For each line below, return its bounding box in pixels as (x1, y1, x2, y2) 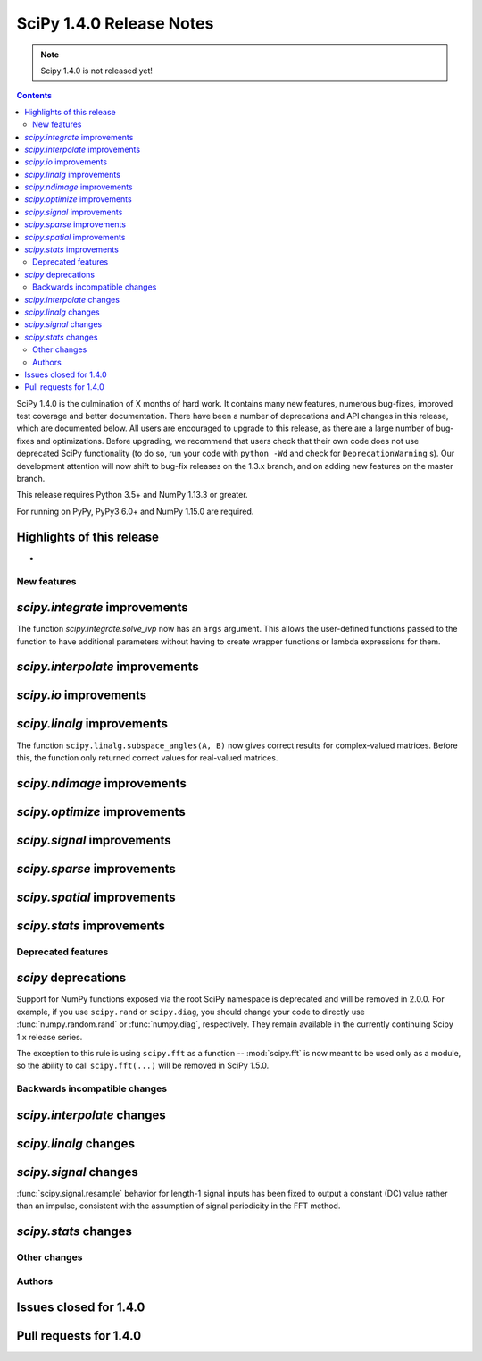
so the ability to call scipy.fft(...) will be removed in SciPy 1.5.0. (16, 1060, 270, 1071)
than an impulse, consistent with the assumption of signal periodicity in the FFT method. (16, 1200, 341, 1211)
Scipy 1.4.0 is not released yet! (40, 65, 154, 76)
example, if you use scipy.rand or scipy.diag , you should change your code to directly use (16, 1006, 366, 1017)
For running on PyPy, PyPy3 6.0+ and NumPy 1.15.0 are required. (16, 506, 254, 517)
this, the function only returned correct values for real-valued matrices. (16, 752, 278, 763)
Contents (16, 90, 53, 101)
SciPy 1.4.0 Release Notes (16, 13, 214, 33)
